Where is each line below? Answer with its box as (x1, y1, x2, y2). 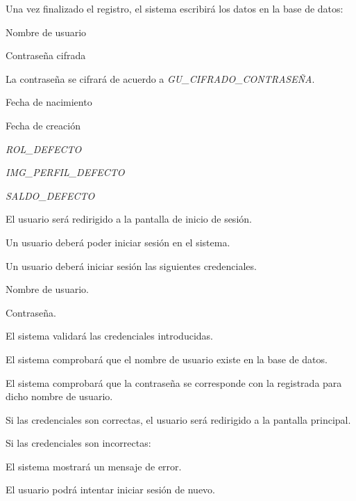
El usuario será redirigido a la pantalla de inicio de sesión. (6, 212, 252, 226)
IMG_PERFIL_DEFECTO (6, 165, 125, 180)
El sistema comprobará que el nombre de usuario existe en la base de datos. (6, 351, 328, 366)
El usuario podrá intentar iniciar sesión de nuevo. (6, 482, 216, 497)
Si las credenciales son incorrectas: (6, 436, 151, 450)
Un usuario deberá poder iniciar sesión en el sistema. (6, 234, 230, 249)
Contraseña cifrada (6, 48, 86, 63)
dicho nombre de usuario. (6, 389, 113, 404)
